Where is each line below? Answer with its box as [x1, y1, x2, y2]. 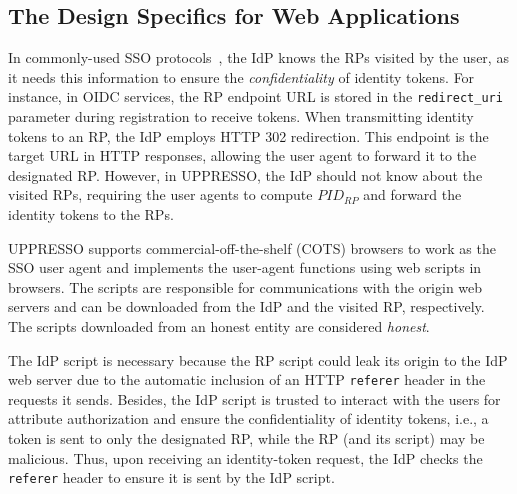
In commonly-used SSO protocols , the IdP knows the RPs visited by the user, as [8, 47, 509, 68]
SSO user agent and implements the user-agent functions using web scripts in [8, 257, 482, 278]
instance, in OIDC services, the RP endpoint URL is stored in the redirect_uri [8, 86, 503, 107]
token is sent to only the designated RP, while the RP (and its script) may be [8, 428, 485, 449]
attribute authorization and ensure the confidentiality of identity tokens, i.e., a [8, 408, 489, 429]
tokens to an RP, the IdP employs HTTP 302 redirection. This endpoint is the [8, 125, 489, 146]
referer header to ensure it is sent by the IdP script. [8, 467, 335, 488]
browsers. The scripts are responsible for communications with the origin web [8, 276, 483, 297]
